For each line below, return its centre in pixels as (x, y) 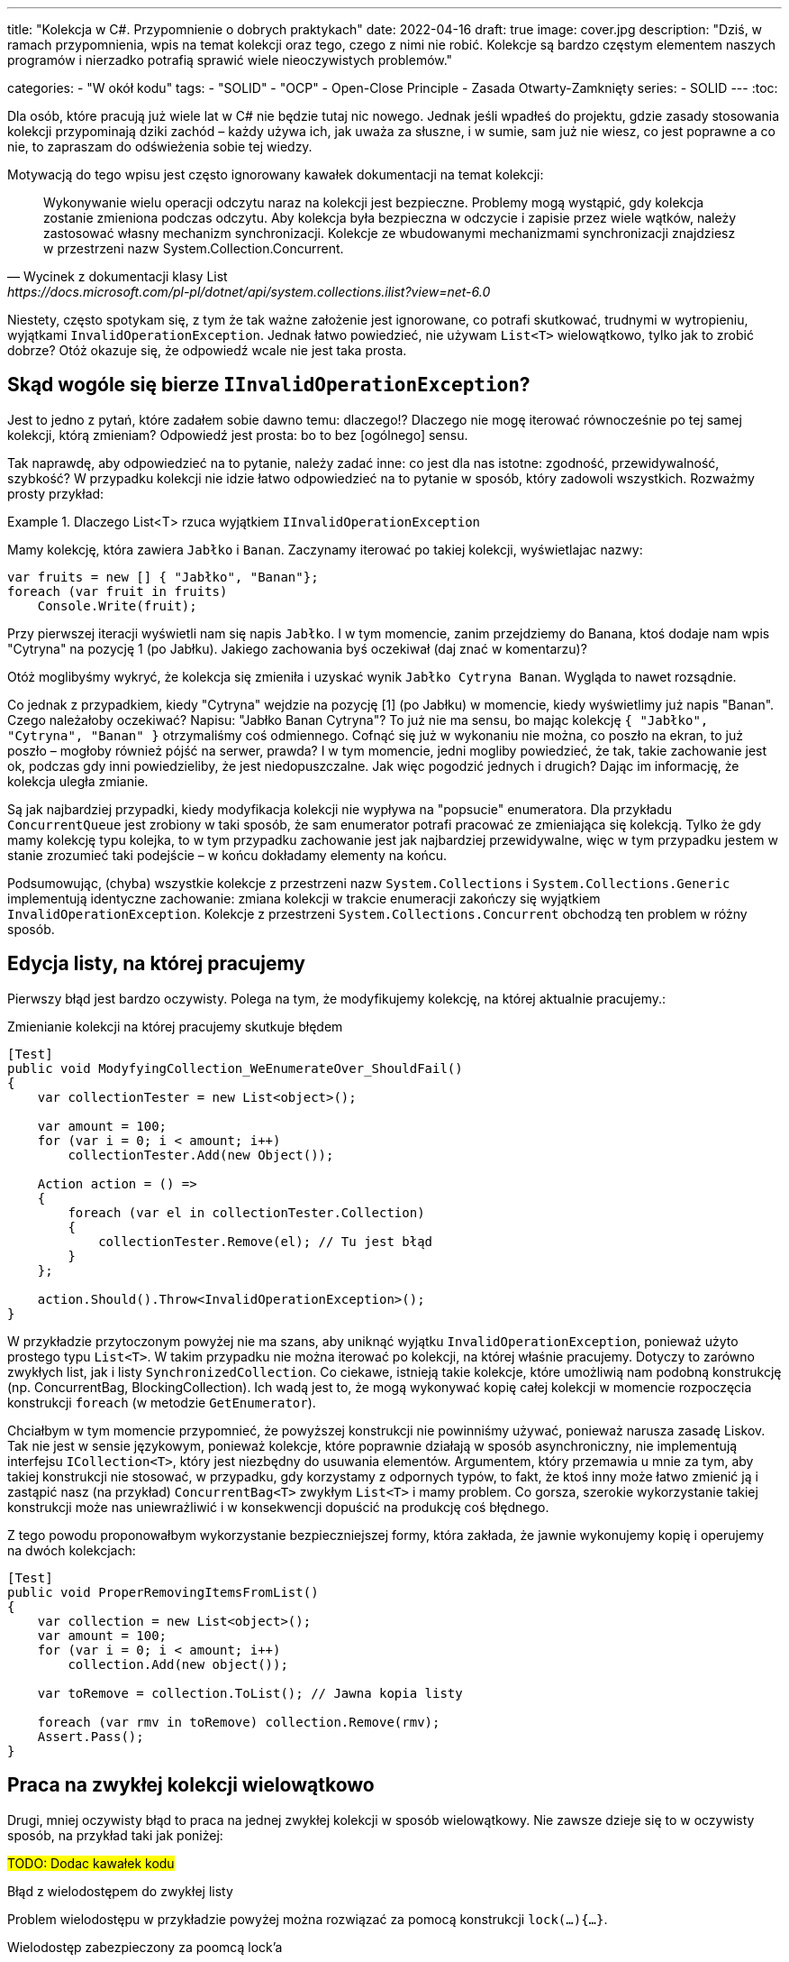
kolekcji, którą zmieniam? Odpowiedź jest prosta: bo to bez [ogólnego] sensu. (238, 435)
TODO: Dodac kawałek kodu (91, 1863)
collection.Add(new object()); (178, 1664)
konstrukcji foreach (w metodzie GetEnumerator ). (162, 1402)
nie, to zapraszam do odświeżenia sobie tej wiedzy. (160, 147)
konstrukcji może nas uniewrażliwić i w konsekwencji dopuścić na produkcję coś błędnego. (278, 1507)
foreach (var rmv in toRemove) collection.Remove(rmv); (239, 1722)
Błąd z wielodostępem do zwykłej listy (120, 1891)
